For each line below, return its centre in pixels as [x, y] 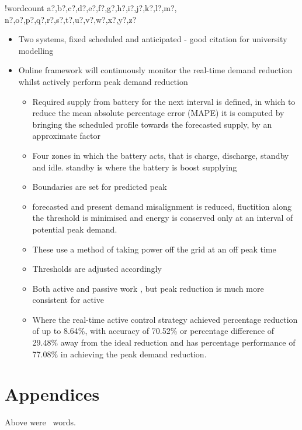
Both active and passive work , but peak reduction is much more [148, 288]
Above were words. [40, 422]
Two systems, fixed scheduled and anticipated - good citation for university [153, 39]
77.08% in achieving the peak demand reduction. [119, 354]
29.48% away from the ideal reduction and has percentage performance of [164, 342]
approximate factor [66, 136]
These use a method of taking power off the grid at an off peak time [154, 249]
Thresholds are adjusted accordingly [97, 269]
